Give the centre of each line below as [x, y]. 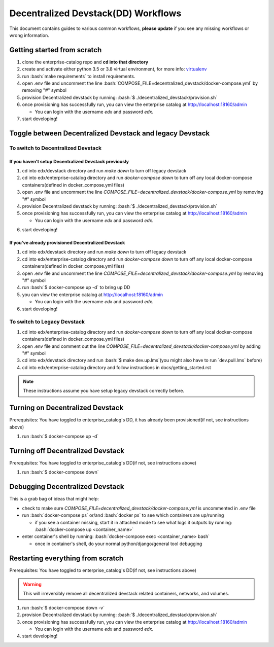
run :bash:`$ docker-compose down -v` [63, 607]
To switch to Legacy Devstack [47, 322]
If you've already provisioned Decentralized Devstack [67, 243]
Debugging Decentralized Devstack [67, 487]
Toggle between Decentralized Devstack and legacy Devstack [110, 133]
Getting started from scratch [56, 50]
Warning [32, 584]
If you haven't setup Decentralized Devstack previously [69, 161]
